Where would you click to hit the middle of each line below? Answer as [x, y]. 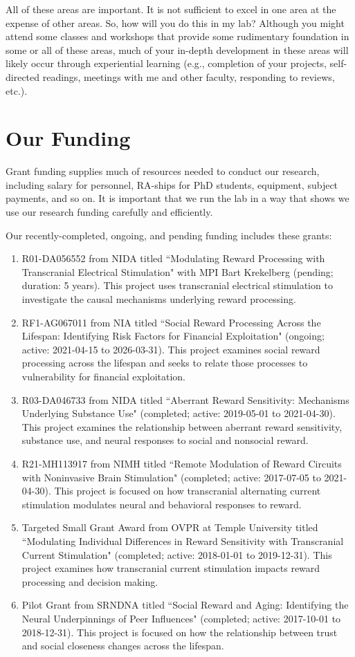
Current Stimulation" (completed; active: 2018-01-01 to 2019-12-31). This [177, 554]
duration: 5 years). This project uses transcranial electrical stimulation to [177, 285]
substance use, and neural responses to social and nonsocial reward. [165, 440]
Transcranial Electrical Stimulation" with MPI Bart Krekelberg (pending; [177, 271]
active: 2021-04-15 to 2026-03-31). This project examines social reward [171, 349]
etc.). [17, 90]
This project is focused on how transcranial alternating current [188, 491]
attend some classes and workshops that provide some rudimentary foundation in [177, 36]
